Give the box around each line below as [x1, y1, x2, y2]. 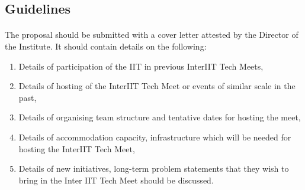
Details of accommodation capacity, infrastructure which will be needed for [18, 130, 291, 143]
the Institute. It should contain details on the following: [5, 40, 207, 52]
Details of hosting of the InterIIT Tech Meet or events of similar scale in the [18, 80, 296, 92]
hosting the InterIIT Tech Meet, [18, 142, 135, 155]
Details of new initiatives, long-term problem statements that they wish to [18, 162, 289, 175]
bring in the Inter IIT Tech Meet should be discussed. [18, 173, 214, 186]
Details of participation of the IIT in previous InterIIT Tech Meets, [18, 60, 264, 72]
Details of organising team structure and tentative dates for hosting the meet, [18, 111, 301, 123]
